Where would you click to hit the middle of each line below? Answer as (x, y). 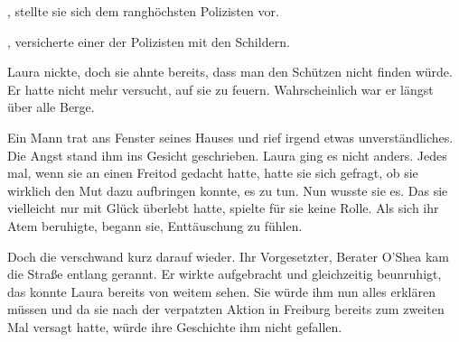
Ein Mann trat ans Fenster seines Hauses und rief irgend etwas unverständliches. (230, 137)
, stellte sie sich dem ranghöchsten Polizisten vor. (143, 11)
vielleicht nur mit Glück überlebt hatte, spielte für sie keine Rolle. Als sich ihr (223, 208)
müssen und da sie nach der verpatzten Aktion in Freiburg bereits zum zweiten (226, 309)
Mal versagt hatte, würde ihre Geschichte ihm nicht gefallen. (175, 326)
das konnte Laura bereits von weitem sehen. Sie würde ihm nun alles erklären (221, 291)
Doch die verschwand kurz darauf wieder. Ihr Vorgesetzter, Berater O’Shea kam (228, 256)
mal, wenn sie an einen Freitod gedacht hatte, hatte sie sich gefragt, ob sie (213, 173)
